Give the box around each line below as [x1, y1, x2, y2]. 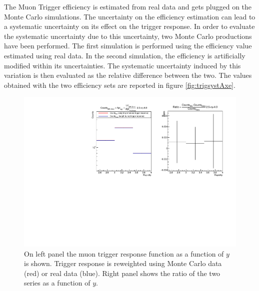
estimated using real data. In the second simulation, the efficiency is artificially [4, 50, 245, 60]
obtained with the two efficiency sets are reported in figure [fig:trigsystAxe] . [4, 79, 235, 90]
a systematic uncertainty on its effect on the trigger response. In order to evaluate [4, 21, 255, 31]
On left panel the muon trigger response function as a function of [24, 248, 224, 259]
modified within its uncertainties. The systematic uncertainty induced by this [4, 60, 241, 70]
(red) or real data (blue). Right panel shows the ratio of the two [24, 268, 220, 278]
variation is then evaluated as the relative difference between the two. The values [4, 70, 252, 80]
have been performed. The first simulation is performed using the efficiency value [4, 40, 252, 51]
